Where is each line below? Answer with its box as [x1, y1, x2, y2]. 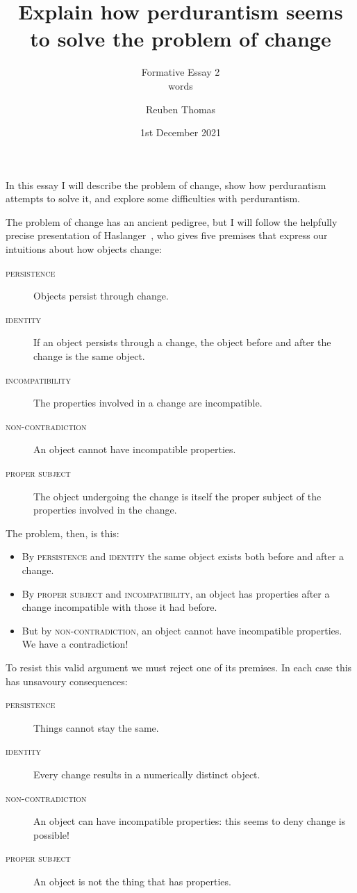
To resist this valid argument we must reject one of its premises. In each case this [6, 659, 352, 674]
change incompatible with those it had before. [22, 600, 217, 614]
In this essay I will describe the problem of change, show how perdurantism [6, 177, 326, 192]
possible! [33, 827, 69, 842]
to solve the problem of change [30, 24, 331, 53]
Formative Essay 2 [141, 65, 220, 79]
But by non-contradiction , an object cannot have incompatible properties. [22, 623, 342, 637]
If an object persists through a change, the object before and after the [33, 335, 331, 350]
